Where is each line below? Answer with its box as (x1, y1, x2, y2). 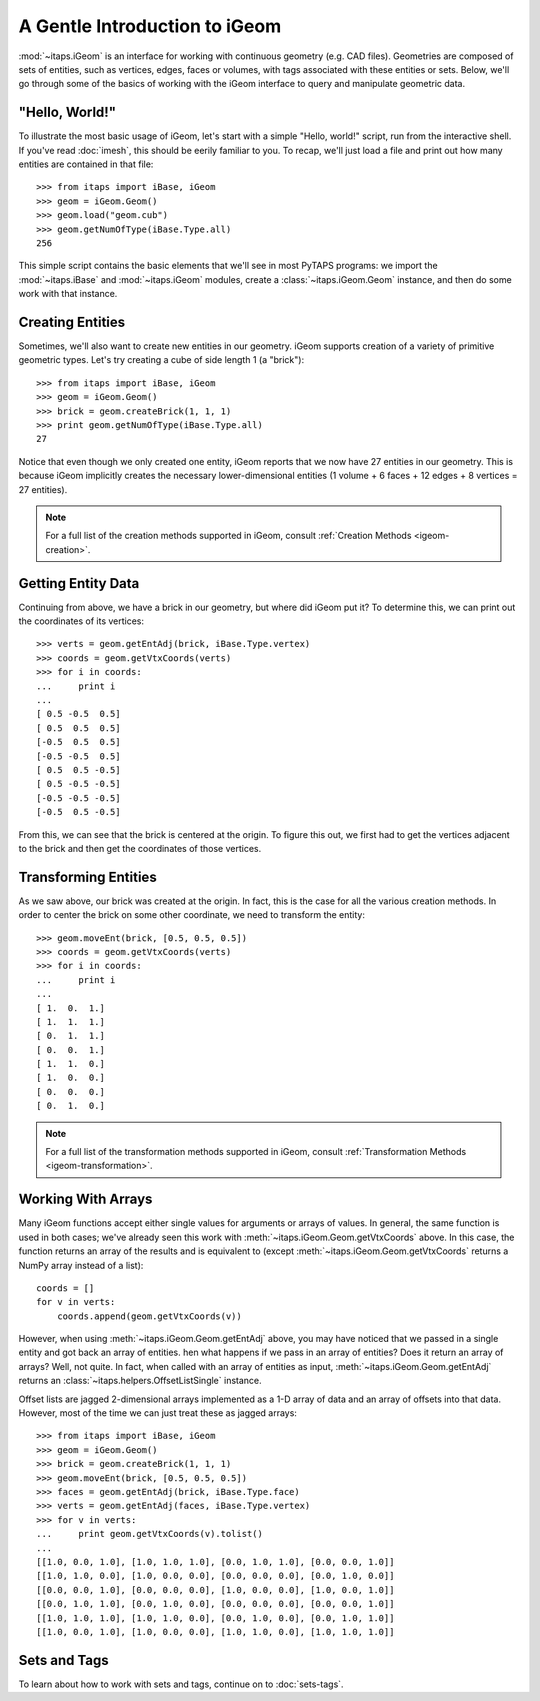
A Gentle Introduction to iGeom (18, 15, 282, 37)
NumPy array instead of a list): (18, 1259, 144, 1271)
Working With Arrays (18, 1191, 153, 1208)
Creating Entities (18, 313, 126, 330)
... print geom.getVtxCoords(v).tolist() (36, 1528, 264, 1540)
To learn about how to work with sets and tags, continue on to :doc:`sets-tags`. (18, 1678, 344, 1690)
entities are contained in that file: (18, 158, 154, 170)
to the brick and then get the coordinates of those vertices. (18, 842, 262, 854)
